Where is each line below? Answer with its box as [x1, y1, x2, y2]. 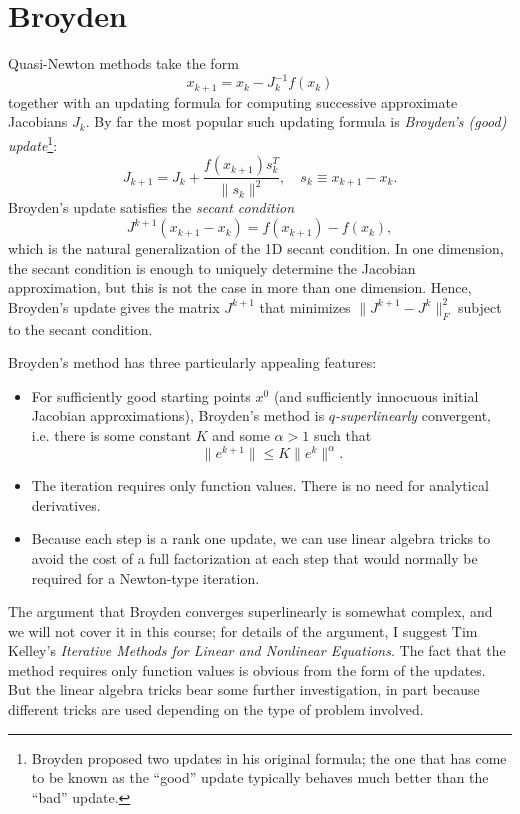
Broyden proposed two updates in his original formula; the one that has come [31, 747, 507, 768]
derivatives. [31, 494, 101, 515]
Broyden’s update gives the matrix [8, 296, 220, 317]
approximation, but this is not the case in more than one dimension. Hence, [8, 277, 472, 298]
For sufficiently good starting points [31, 385, 251, 406]
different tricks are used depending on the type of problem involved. [8, 699, 424, 720]
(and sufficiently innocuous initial [273, 385, 479, 406]
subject [458, 296, 502, 317]
